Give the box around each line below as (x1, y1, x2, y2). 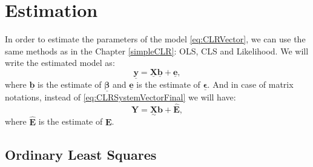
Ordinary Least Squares (5, 145, 157, 163)
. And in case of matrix (207, 78, 294, 91)
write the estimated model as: (5, 56, 115, 69)
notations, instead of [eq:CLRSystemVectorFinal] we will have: (5, 91, 236, 103)
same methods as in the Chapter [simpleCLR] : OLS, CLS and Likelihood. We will (5, 44, 309, 57)
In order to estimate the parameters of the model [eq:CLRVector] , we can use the (5, 33, 306, 45)
